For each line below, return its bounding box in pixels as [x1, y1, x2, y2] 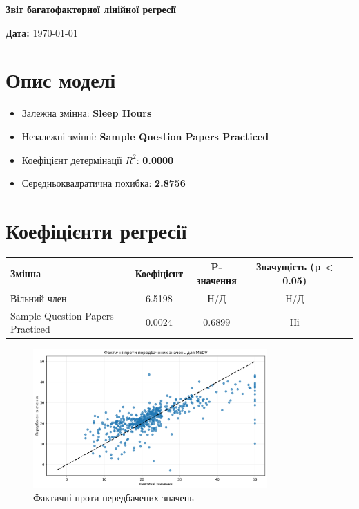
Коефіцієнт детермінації [21, 152, 122, 167]
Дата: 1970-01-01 [6, 25, 78, 39]
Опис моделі [6, 66, 116, 94]
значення [196, 272, 237, 287]
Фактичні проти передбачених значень [33, 490, 194, 505]
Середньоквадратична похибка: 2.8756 [21, 176, 186, 190]
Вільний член [10, 290, 67, 305]
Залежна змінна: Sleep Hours [21, 106, 152, 120]
